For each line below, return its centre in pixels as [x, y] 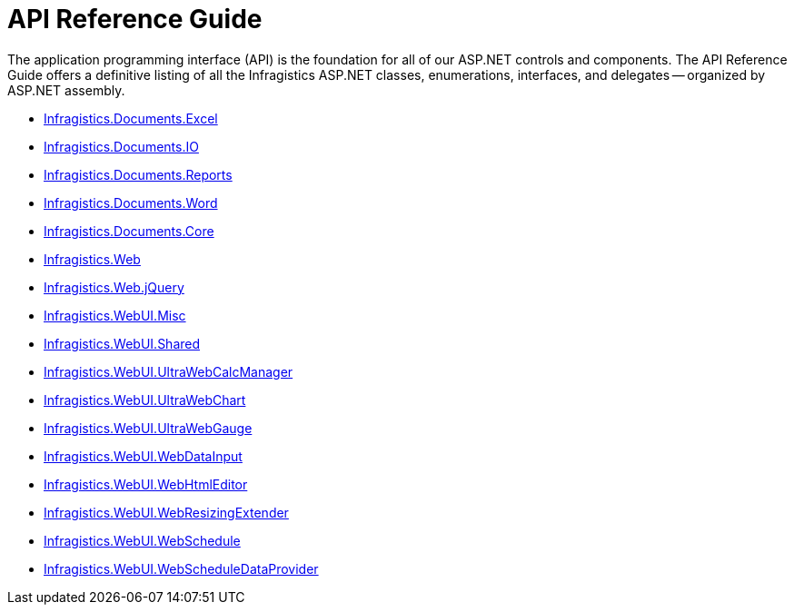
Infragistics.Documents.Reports [138, 174]
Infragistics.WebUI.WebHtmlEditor [146, 484]
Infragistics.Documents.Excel [131, 118]
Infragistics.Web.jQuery [114, 287]
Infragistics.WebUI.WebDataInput [143, 456]
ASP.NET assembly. [66, 90]
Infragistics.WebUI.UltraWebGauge [148, 428]
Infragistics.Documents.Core [129, 231]
